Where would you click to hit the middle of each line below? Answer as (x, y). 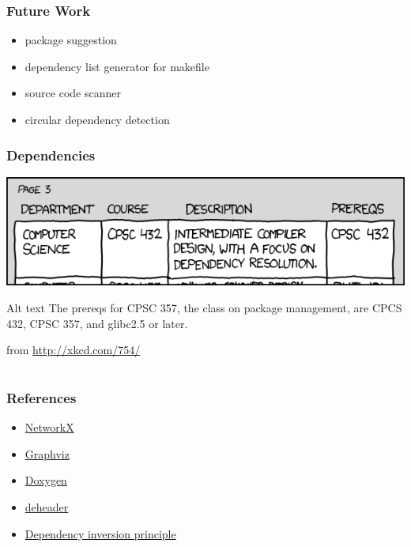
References (41, 397)
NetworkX (49, 427)
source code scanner (73, 93)
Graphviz (47, 453)
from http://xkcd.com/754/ (74, 350)
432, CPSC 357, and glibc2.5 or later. (97, 323)
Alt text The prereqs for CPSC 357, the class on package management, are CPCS (204, 307)
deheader (47, 506)
